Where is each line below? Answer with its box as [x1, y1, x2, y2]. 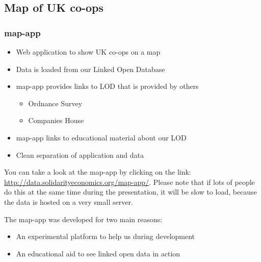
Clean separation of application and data [16, 149, 144, 160]
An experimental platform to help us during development [16, 231, 195, 242]
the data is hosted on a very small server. [4, 196, 133, 207]
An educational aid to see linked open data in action [16, 248, 180, 258]
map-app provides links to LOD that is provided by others [16, 81, 199, 91]
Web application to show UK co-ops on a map [16, 46, 161, 57]
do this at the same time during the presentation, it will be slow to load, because [4, 186, 257, 197]
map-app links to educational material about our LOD [16, 132, 187, 142]
